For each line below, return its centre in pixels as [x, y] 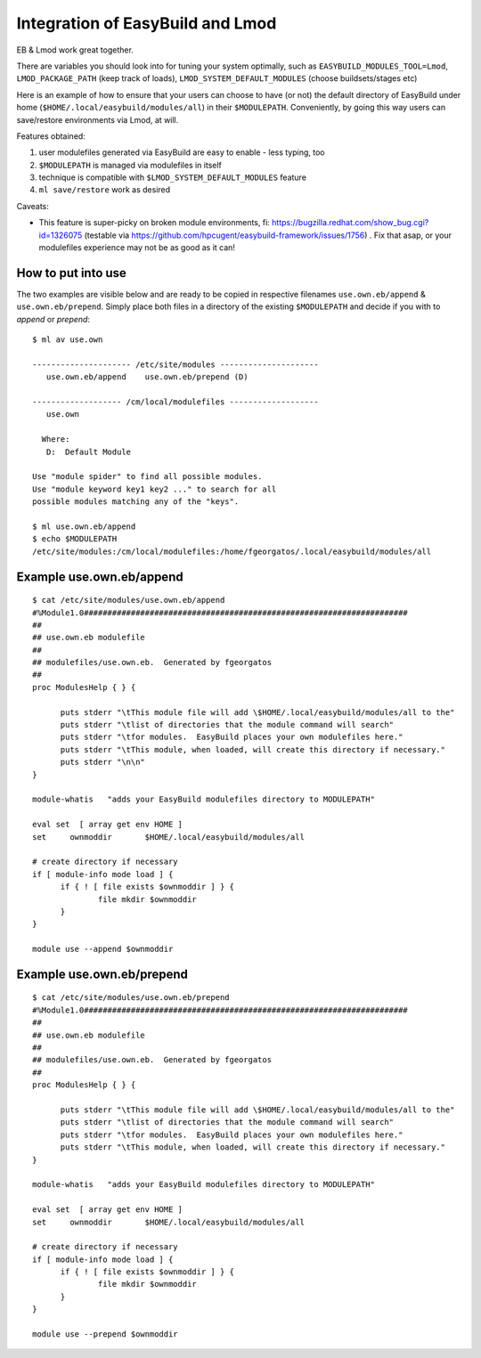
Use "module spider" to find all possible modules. [147, 477]
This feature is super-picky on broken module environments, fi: [155, 223]
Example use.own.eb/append [100, 577]
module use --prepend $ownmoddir [105, 1334]
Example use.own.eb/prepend [102, 974]
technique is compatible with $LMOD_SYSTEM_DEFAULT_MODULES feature [173, 177]
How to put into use [71, 273]
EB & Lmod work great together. [75, 50]
